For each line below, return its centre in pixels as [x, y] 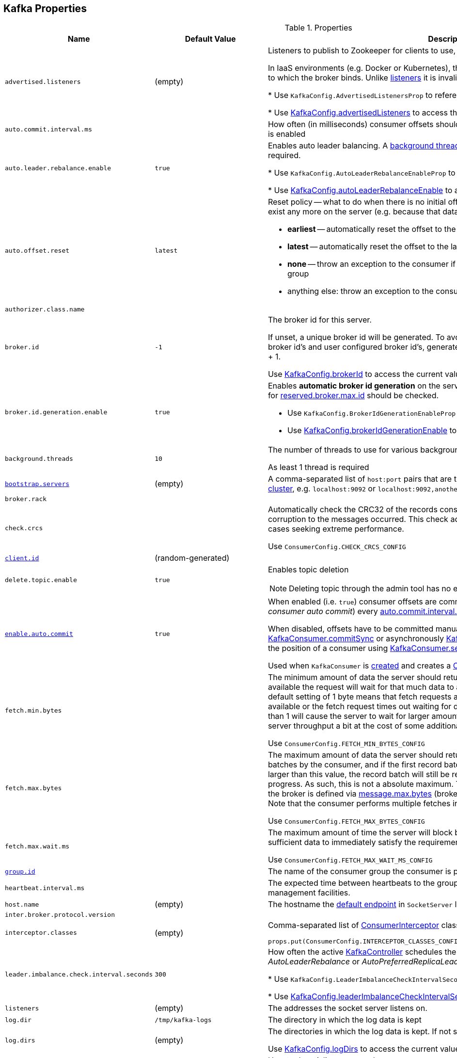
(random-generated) [192, 558]
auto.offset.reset [37, 250]
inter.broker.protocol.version [60, 915]
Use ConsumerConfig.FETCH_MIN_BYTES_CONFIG [346, 743]
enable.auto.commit [39, 634]
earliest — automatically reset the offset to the [371, 229]
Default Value [210, 39]
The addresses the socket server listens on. [347, 1008]
